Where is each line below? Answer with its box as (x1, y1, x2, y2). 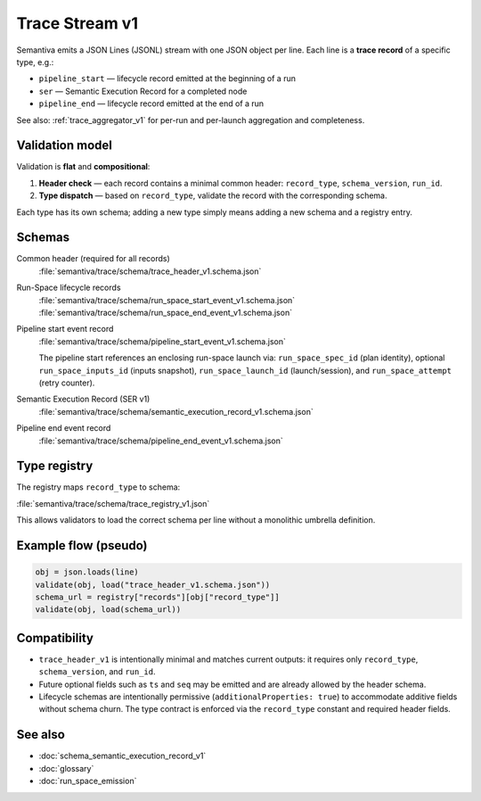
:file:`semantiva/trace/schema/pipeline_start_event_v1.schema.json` (38, 335, 287, 347)
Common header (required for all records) (16, 253, 171, 264)
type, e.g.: (16, 56, 54, 67)
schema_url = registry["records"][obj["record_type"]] (35, 592, 280, 602)
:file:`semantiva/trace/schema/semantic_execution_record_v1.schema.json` (38, 406, 314, 417)
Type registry (16, 458, 94, 474)
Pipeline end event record (16, 423, 111, 434)
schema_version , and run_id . (38, 666, 156, 677)
